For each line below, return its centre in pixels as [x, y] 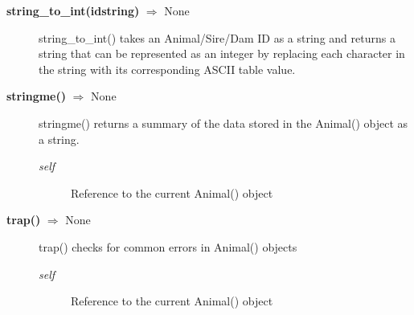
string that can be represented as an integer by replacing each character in [222, 53]
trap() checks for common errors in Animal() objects [168, 246]
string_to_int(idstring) [73, 10]
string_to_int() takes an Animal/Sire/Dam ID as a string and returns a [217, 37]
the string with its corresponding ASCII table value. [167, 69]
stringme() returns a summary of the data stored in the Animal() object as [223, 123]
